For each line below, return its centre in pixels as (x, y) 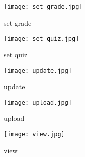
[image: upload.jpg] (38, 102)
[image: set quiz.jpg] (42, 39)
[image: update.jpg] (38, 71)
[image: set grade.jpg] (43, 7)
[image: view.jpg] (34, 134)
